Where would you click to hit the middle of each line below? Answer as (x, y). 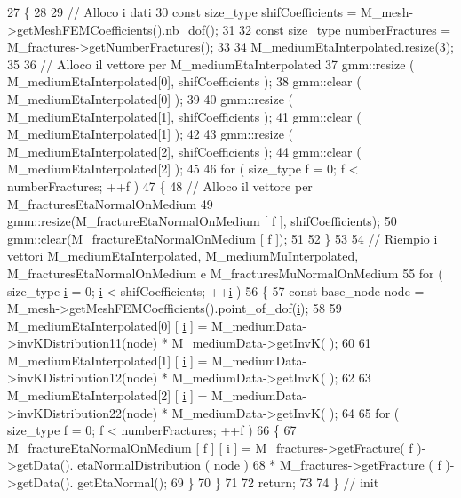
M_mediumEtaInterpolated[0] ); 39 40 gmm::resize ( (150, 98)
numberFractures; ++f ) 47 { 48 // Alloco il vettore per (160, 185)
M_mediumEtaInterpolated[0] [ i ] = (107, 325)
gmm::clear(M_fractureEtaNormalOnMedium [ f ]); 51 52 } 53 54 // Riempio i (223, 238)
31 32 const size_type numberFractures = (337, 29)
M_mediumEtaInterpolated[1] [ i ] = (107, 360)
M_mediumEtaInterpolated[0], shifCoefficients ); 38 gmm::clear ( (184, 81)
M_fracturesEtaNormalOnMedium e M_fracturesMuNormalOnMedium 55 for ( (225, 273)
